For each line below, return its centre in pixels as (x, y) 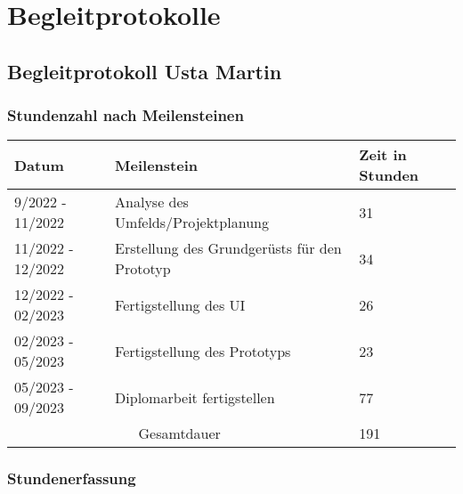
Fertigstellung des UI (180, 304)
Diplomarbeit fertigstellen (195, 397)
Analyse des (152, 202)
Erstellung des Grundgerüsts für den (228, 248)
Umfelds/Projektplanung (192, 223)
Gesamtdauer (179, 433)
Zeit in (383, 155)
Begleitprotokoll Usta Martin (145, 71)
